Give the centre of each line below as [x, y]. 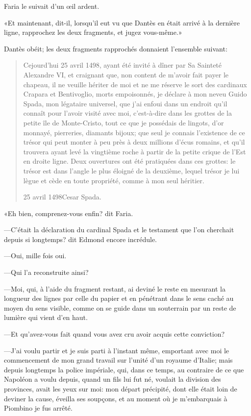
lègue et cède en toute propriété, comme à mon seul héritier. [114, 180]
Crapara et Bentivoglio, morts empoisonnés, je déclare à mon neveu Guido [135, 94]
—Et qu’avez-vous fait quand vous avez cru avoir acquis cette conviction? [114, 334]
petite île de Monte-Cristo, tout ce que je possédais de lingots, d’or [124, 122]
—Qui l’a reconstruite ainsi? [46, 272]
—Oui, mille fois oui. [35, 256]
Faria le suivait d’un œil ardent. [52, 6]
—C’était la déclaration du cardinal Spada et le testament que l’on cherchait [119, 230]
